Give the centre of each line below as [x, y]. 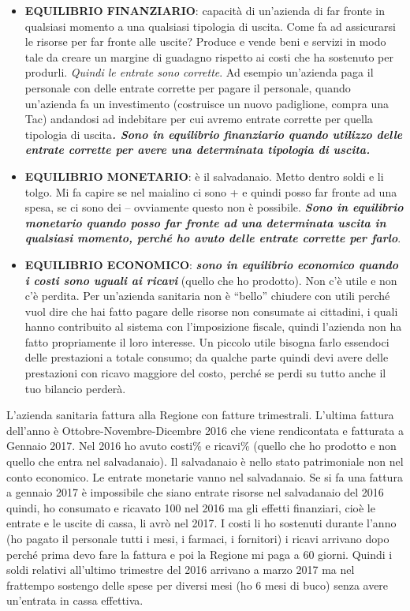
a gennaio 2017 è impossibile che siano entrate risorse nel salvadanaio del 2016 [195, 492]
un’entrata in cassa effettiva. [75, 600]
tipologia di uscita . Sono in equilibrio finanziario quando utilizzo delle [214, 134]
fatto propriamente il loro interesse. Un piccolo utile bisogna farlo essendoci [207, 341]
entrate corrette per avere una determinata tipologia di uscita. [198, 150]
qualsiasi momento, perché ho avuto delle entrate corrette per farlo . [213, 238]
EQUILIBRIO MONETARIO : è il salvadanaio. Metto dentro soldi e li [204, 176]
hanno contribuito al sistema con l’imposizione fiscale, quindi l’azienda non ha [213, 326]
